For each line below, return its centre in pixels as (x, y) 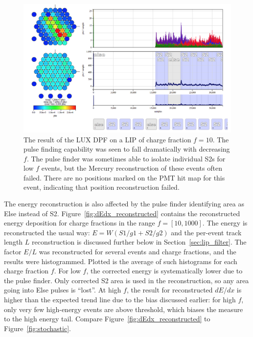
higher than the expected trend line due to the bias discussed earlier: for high (120, 300)
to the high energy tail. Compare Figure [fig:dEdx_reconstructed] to (107, 319)
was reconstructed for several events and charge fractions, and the (138, 252)
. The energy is (225, 223)
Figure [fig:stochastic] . (37, 328)
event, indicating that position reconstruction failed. (102, 187)
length (13, 242)
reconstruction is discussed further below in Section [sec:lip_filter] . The (139, 242)
